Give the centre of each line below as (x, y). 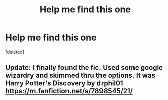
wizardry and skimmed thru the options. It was (80, 76)
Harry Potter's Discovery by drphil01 (64, 84)
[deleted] (15, 52)
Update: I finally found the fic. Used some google (84, 67)
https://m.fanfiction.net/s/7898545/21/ (69, 91)
